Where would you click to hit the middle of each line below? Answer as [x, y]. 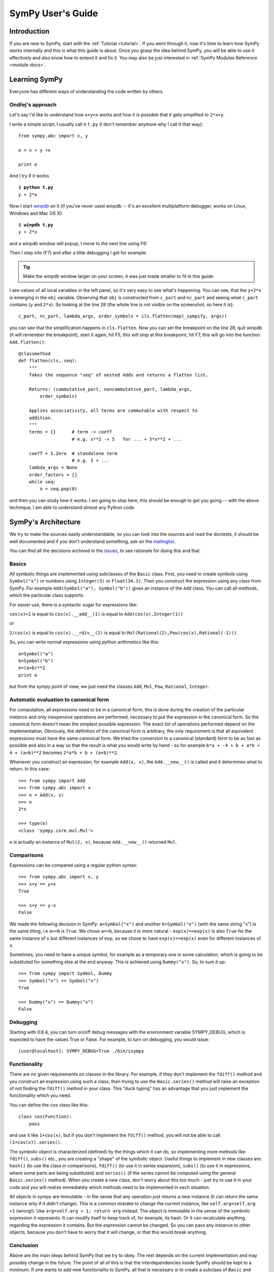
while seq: [42, 482]
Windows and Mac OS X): [36, 213]
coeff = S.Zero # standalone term [73, 453]
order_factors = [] [53, 475]
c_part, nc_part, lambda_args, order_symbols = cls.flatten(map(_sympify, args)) [123, 316]
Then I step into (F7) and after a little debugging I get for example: [78, 253]
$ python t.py [36, 187]
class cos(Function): [45, 1117]
